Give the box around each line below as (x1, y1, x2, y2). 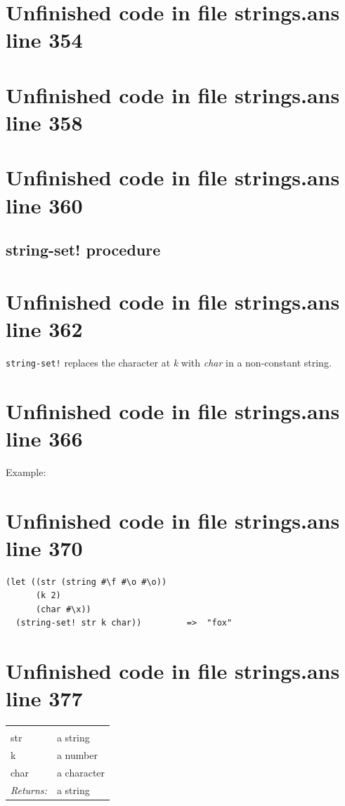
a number (56, 748, 98, 762)
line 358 (6, 107, 83, 136)
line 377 (6, 684, 83, 713)
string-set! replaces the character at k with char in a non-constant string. (6, 355, 332, 369)
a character (56, 765, 105, 780)
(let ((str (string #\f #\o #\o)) (6, 576, 167, 587)
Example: (6, 464, 46, 479)
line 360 (6, 190, 83, 219)
